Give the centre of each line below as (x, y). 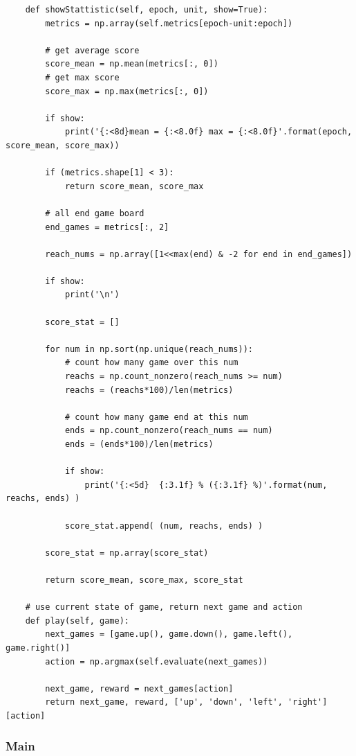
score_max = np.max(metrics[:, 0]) (127, 91)
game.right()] (38, 648)
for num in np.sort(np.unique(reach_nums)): (149, 349)
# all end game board (95, 213)
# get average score (92, 50)
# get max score (82, 77)
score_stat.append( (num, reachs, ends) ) (164, 526)
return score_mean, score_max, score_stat (144, 580)
